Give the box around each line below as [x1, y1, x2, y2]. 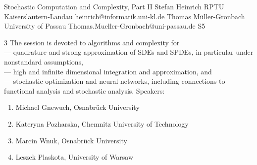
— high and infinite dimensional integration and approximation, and [4, 66, 212, 76]
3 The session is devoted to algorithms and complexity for [4, 37, 180, 47]
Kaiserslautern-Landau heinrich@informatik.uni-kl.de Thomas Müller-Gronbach [4, 11, 245, 21]
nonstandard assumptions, [4, 56, 83, 66]
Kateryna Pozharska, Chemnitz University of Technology [15, 118, 189, 129]
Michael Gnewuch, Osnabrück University [15, 102, 140, 112]
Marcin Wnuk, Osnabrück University [15, 135, 127, 145]
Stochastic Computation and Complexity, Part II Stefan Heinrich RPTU [4, 1, 224, 11]
